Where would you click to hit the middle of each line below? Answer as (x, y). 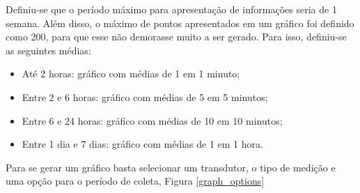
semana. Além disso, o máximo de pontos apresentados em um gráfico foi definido (180, 23)
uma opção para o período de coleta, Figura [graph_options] (135, 181)
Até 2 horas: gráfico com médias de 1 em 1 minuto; (131, 74)
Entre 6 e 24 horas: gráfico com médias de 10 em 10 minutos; (152, 120)
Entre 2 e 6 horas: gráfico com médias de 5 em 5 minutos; (145, 96)
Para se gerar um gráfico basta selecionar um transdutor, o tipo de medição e (171, 167)
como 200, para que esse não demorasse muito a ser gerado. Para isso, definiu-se (176, 37)
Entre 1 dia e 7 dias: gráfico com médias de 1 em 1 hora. (142, 144)
